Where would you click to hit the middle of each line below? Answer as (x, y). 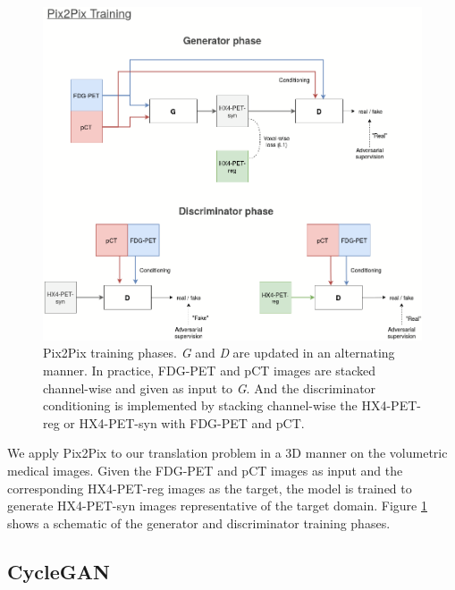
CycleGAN (59, 571)
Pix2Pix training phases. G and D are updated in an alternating (219, 353)
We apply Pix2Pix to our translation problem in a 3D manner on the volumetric (227, 453)
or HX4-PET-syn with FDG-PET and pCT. (184, 422)
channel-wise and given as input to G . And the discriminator (210, 388)
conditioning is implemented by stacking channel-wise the (200, 405)
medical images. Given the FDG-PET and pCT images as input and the (205, 470)
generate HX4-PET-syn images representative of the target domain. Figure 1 (217, 506)
